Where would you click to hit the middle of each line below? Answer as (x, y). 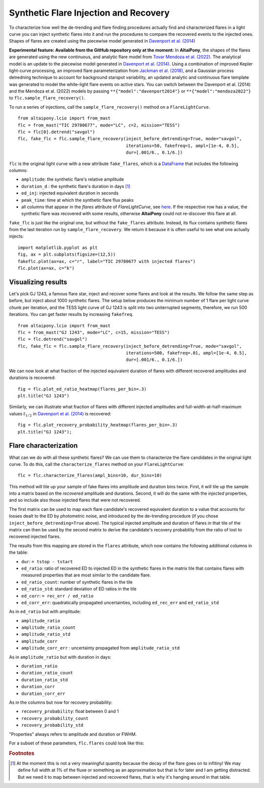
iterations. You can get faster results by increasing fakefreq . (71, 314)
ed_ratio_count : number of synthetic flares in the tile (77, 582)
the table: (19, 552)
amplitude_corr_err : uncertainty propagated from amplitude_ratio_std (100, 648)
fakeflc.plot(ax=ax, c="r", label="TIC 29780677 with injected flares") (107, 261)
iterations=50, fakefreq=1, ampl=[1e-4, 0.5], (183, 145)
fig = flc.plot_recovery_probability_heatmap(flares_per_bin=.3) (98, 425)
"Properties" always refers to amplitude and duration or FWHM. (73, 734)
